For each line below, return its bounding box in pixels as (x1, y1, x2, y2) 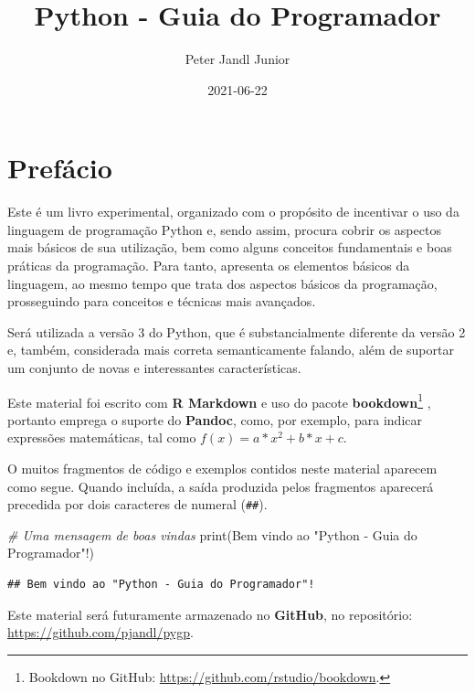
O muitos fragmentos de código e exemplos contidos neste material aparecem (7, 459, 438, 478)
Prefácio (7, 149, 112, 187)
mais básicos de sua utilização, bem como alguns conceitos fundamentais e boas (7, 238, 452, 257)
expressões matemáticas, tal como (7, 428, 196, 447)
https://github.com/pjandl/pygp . (7, 623, 194, 642)
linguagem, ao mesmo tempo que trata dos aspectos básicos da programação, (7, 273, 438, 293)
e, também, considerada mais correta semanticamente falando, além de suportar (7, 340, 454, 359)
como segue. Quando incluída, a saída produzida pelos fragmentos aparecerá (7, 476, 434, 496)
